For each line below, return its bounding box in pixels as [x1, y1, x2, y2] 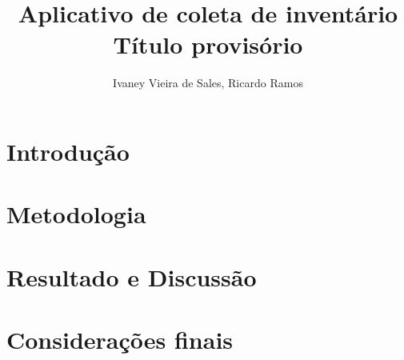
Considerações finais [6, 323, 234, 356]
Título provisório [113, 28, 303, 61]
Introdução [6, 134, 130, 167]
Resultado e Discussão [6, 260, 257, 293]
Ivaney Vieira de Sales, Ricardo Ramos [113, 74, 303, 91]
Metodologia [6, 198, 146, 230]
